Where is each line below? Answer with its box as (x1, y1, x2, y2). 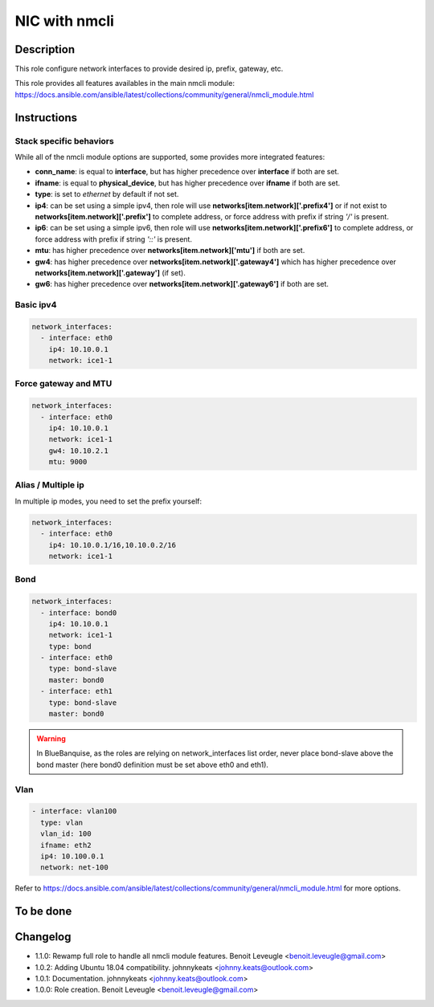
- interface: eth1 (40, 687, 113, 696)
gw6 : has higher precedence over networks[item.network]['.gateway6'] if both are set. (35, 279, 330, 289)
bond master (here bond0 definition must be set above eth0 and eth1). (36, 760, 269, 769)
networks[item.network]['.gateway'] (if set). (35, 267, 186, 277)
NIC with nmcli (14, 12, 114, 30)
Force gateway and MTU (14, 378, 113, 389)
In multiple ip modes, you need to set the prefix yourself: (14, 496, 203, 506)
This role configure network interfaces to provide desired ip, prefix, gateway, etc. (14, 64, 284, 74)
